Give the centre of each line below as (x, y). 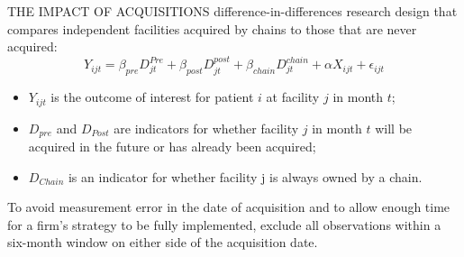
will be (394, 128)
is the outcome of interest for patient (152, 97)
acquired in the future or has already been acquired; (172, 146)
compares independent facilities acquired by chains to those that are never (212, 28)
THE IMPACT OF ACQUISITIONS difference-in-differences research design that (232, 11)
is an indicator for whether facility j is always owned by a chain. (245, 176)
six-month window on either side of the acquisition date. (163, 242)
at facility (293, 97)
